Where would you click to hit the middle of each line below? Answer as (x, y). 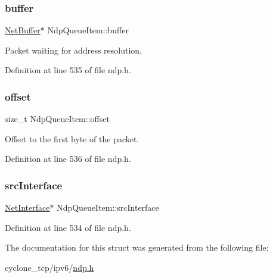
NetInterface (27, 207)
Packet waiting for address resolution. (73, 50)
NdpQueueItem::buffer (88, 30)
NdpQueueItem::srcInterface (108, 207)
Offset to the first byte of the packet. (72, 138)
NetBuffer (23, 30)
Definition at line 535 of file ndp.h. (68, 70)
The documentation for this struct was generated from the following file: (137, 247)
